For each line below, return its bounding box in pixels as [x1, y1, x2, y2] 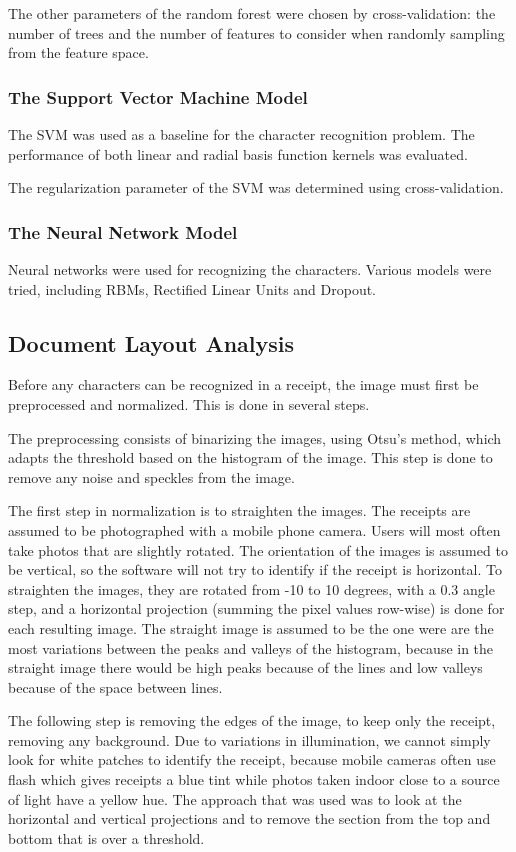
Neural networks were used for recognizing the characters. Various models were [8, 259, 492, 279]
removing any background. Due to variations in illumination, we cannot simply [8, 729, 491, 750]
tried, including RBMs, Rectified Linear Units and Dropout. [8, 278, 377, 299]
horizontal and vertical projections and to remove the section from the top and [8, 808, 491, 829]
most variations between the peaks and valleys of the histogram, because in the [8, 637, 494, 658]
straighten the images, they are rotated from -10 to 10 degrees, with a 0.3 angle [8, 578, 495, 599]
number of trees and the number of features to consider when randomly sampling [8, 22, 505, 43]
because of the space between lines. [8, 676, 223, 697]
